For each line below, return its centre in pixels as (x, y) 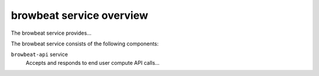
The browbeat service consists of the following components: (85, 44)
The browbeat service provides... (51, 33)
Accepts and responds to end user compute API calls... (92, 62)
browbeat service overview (80, 15)
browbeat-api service (39, 54)
